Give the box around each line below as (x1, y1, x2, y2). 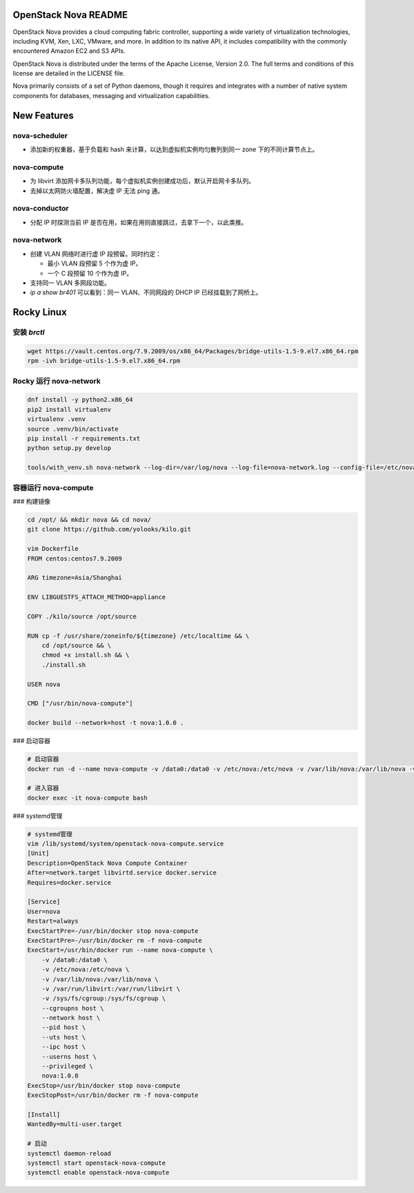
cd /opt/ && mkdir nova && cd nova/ (27, 516, 152, 523)
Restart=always (27, 917, 79, 926)
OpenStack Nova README (12, 9, 128, 21)
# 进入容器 (27, 785, 59, 792)
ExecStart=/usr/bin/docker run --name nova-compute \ (27, 946, 213, 954)
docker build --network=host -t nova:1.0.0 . (27, 719, 184, 727)
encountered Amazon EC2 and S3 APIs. (12, 47, 126, 55)
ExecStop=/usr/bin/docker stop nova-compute (27, 1082, 181, 1089)
